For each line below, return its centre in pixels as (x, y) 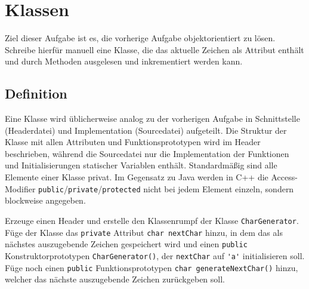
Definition (36, 93)
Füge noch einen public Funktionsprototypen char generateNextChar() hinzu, (152, 267)
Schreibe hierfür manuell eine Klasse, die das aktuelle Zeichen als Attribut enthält (154, 49)
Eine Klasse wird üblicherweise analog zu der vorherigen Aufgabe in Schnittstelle (152, 119)
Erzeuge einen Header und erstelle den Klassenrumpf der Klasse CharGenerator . (152, 220)
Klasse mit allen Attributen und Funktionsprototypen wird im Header (133, 142)
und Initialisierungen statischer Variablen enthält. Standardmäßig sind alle (141, 165)
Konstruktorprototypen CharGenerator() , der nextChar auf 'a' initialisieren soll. (155, 255)
